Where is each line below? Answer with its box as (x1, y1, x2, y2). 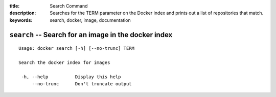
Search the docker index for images (18, 59, 110, 66)
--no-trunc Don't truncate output (32, 81, 132, 87)
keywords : (9, 17, 33, 23)
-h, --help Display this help (21, 74, 121, 80)
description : (9, 10, 36, 16)
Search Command (50, 3, 88, 9)
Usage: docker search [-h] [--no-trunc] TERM (18, 46, 135, 51)
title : (9, 3, 20, 9)
